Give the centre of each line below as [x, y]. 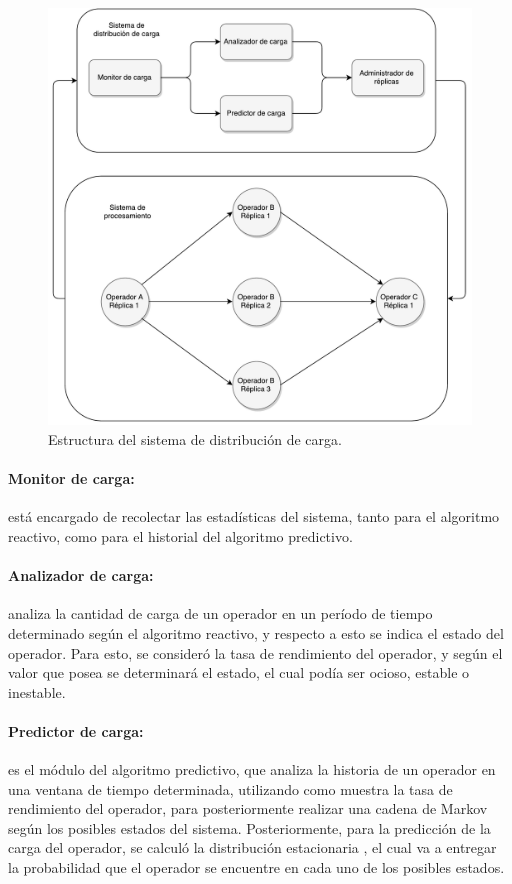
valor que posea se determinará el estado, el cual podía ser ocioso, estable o [239, 672]
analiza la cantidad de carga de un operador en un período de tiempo [220, 613]
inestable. [37, 691]
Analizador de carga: [81, 575]
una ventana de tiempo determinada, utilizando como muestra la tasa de [230, 788]
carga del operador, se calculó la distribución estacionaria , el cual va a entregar [252, 847]
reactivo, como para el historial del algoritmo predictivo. [180, 535]
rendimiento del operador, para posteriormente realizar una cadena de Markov [248, 808]
